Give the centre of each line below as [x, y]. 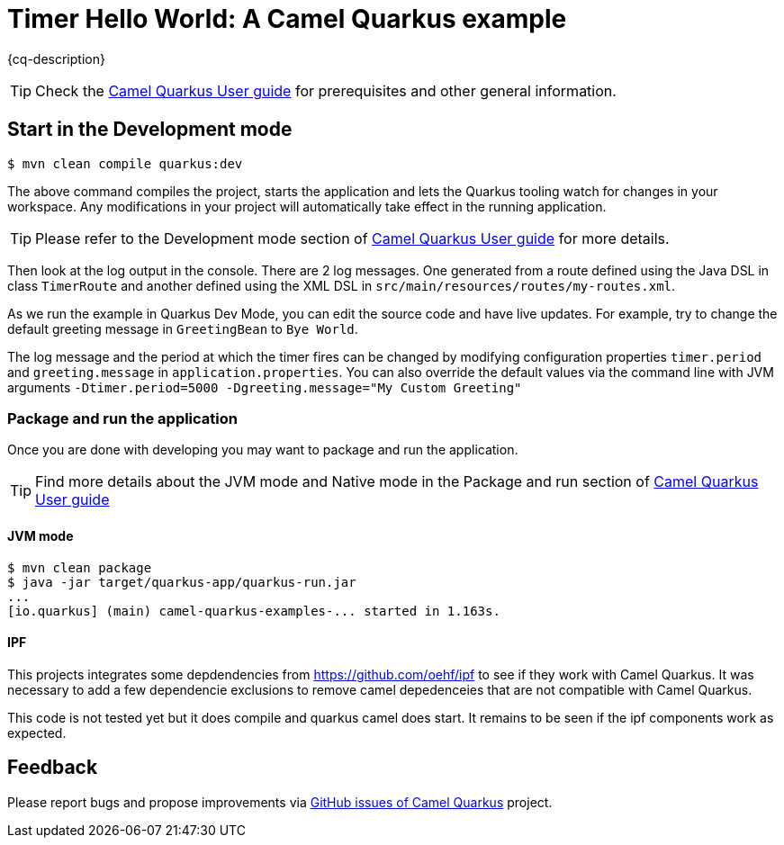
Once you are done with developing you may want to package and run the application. [263, 450]
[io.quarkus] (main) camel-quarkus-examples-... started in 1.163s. [254, 611]
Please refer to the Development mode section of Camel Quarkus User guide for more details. [352, 238]
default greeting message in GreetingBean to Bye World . [183, 328]
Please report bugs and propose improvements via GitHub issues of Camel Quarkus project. [280, 802]
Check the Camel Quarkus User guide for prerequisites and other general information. [326, 90]
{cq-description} [56, 58]
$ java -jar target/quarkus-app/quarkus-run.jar [182, 582]
